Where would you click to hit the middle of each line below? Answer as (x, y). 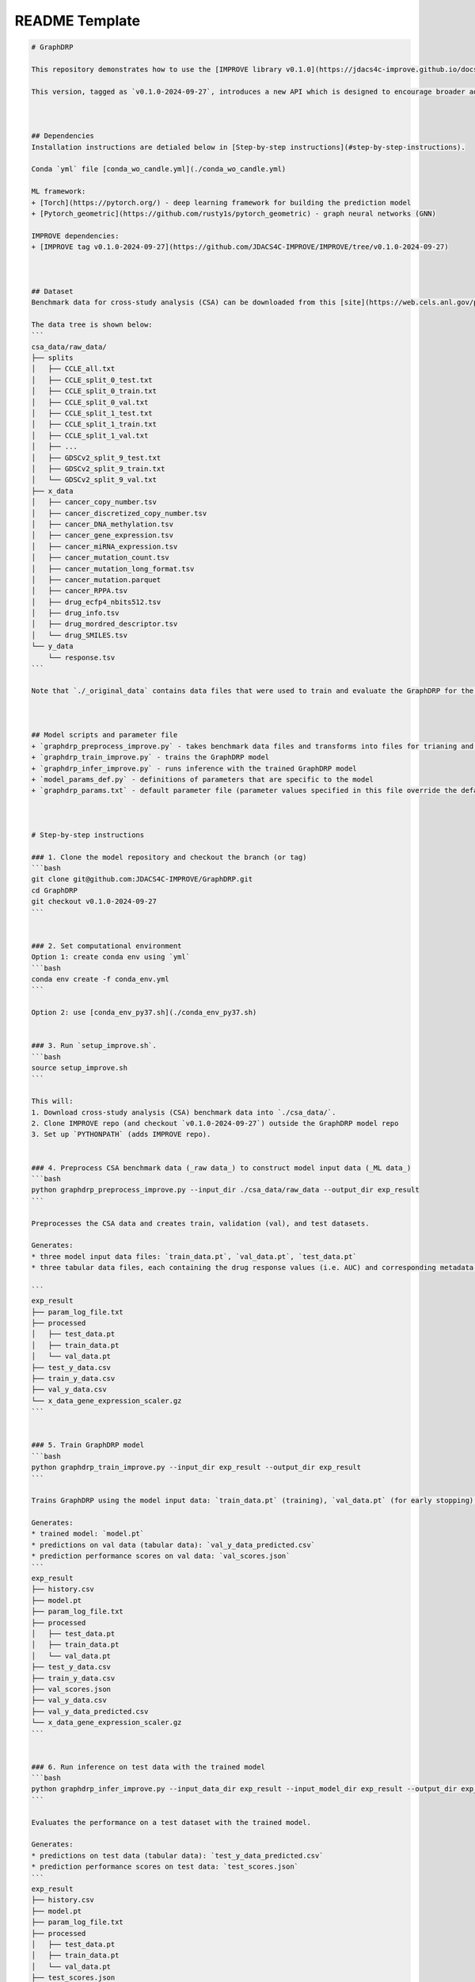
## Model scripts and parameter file (104, 735)
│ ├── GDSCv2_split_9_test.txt (96, 457)
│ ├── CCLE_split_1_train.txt (94, 425)
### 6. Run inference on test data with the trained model (148, 1767)
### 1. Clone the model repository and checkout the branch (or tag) (169, 857)
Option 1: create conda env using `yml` (110, 957)
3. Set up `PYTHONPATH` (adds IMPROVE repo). (121, 1134)
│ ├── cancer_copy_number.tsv (94, 502)
